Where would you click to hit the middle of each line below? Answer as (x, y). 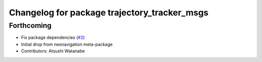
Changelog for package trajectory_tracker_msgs (109, 12)
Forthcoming (30, 25)
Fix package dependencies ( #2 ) (53, 37)
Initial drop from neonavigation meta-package (67, 44)
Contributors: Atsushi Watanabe (53, 51)
